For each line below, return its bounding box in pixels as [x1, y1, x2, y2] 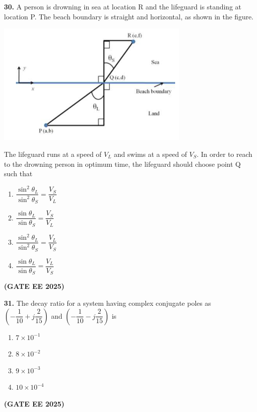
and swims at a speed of [114, 148, 187, 159]
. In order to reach [196, 148, 253, 159]
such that [4, 168, 33, 179]
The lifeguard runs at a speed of [4, 148, 102, 159]
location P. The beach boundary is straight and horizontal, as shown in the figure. [4, 11, 254, 21]
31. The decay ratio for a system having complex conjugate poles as [4, 298, 211, 308]
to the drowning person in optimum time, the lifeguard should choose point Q [4, 158, 241, 169]
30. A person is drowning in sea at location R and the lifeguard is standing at [4, 1, 242, 11]
